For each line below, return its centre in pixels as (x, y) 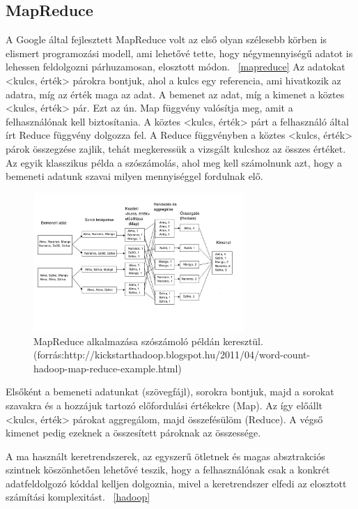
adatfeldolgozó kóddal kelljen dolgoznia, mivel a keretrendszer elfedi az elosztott (176, 483)
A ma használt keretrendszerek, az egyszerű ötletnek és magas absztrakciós (165, 456)
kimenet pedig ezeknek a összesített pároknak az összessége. (133, 433)
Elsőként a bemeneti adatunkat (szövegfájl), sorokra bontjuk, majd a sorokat (170, 392)
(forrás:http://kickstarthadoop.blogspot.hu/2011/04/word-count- (172, 355)
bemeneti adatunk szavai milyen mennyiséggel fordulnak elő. (134, 176)
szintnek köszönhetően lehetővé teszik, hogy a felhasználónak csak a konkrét (168, 470)
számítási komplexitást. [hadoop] (78, 497)
